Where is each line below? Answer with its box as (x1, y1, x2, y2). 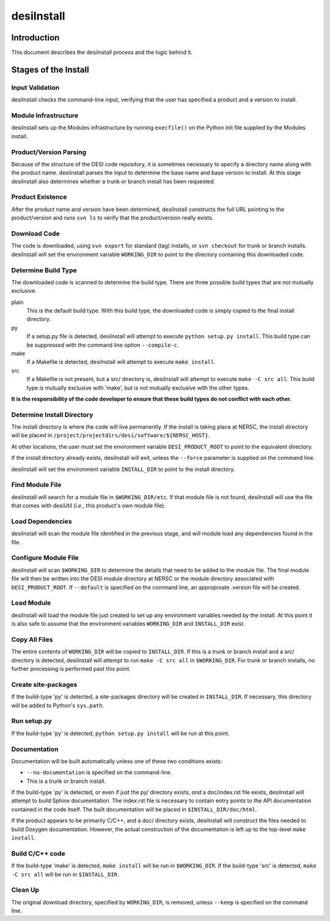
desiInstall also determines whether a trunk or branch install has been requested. (11, 177, 215, 185)
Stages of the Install (11, 64, 89, 75)
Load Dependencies (11, 517, 73, 525)
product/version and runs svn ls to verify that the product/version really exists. (11, 214, 214, 221)
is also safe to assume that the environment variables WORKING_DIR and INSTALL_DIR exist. (11, 620, 246, 627)
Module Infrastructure (11, 111, 79, 119)
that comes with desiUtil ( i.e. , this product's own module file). (11, 502, 166, 509)
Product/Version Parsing (11, 147, 87, 156)
